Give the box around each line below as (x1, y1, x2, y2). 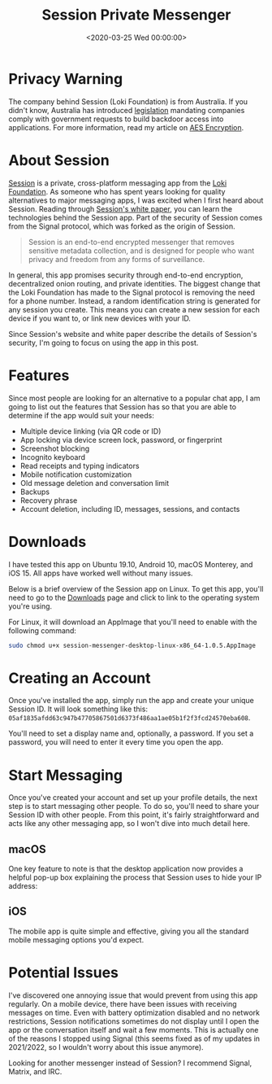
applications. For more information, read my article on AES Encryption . (8, 122, 244, 132)
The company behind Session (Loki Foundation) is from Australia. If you (8, 96, 248, 107)
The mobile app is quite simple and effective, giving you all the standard (8, 926, 249, 936)
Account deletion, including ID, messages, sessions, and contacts (19, 504, 240, 514)
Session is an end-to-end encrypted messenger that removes (28, 237, 235, 247)
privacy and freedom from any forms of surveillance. (28, 254, 205, 264)
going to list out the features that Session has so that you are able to (8, 401, 237, 412)
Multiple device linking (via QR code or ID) (19, 426, 162, 436)
